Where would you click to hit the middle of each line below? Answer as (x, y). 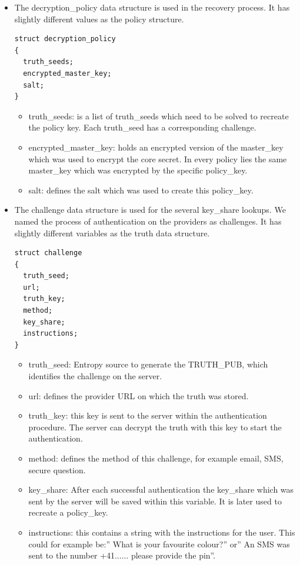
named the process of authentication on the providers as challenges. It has (148, 221)
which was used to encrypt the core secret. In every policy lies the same (158, 158)
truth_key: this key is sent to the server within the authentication (148, 415)
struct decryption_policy (65, 39)
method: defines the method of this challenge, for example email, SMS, (156, 458)
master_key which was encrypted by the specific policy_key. (138, 170)
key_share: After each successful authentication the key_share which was (161, 489)
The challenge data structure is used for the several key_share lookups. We (150, 210)
